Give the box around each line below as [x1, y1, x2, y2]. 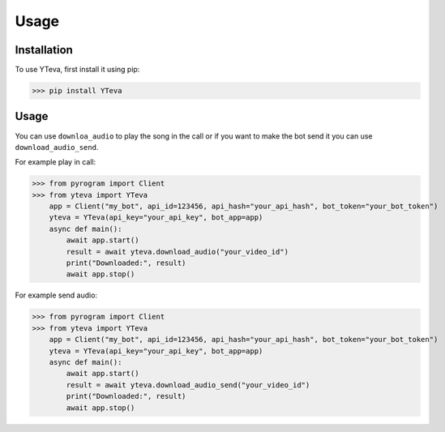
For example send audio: [15, 290, 97, 300]
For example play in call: [15, 157, 96, 167]
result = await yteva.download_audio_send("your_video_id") [66, 380, 310, 389]
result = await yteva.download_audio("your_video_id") [66, 247, 289, 256]
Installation [15, 43, 73, 57]
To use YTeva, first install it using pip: [15, 65, 140, 75]
